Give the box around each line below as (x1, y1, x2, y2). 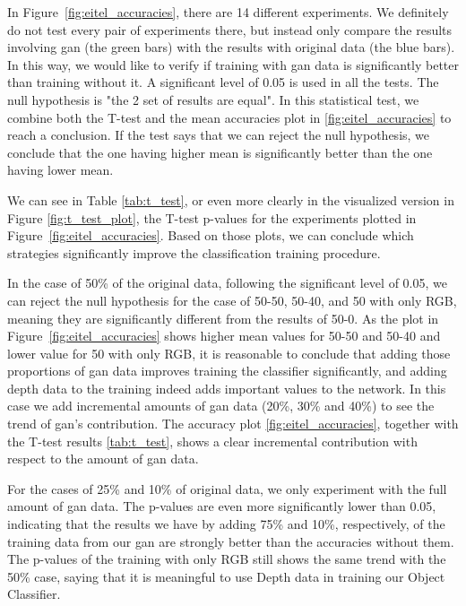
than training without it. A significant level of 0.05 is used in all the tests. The (7, 73, 439, 91)
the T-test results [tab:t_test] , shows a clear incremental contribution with (7, 431, 418, 450)
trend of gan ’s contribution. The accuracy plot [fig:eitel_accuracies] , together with (7, 414, 459, 433)
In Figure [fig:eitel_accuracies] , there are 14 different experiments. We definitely (7, 3, 449, 21)
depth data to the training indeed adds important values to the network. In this (7, 378, 446, 397)
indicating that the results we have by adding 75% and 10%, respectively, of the (7, 515, 445, 533)
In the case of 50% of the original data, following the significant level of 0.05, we (7, 273, 447, 292)
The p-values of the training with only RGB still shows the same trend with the (7, 550, 446, 568)
